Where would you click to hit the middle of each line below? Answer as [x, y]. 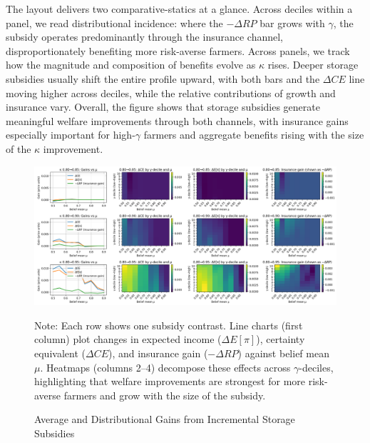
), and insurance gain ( [158, 353]
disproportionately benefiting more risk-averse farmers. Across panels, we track [178, 50]
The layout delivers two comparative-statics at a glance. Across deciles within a [179, 9]
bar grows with [292, 23]
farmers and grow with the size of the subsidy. [165, 395]
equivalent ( [60, 353]
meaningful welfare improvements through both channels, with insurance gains [177, 120]
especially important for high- [71, 135]
